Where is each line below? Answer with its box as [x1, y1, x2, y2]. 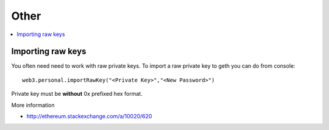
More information [11, 101, 55, 109]
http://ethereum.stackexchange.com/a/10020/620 [26, 113, 152, 120]
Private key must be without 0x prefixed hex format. [11, 90, 143, 98]
